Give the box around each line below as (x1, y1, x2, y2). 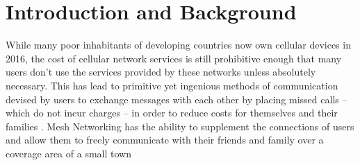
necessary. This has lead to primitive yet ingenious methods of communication (6, 78, 338, 92)
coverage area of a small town (6, 146, 131, 160)
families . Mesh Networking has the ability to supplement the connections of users (6, 119, 354, 133)
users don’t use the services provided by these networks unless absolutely (6, 64, 316, 79)
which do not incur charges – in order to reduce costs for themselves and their (6, 105, 338, 120)
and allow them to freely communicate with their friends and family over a (6, 132, 324, 147)
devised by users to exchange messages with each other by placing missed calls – (6, 92, 347, 106)
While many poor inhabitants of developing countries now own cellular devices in (6, 37, 351, 52)
